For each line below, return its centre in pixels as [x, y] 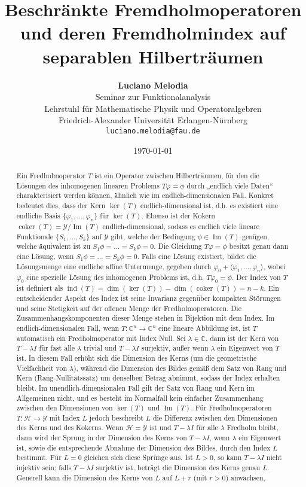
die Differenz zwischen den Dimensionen [215, 417]
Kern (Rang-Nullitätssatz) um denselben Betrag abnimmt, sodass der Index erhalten [148, 378]
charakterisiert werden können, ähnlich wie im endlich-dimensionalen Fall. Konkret [145, 195]
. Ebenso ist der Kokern [178, 215]
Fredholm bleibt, [253, 427]
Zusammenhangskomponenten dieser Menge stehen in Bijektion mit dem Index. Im [146, 318]
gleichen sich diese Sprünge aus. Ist [138, 457]
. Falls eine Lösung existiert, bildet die [197, 256]
